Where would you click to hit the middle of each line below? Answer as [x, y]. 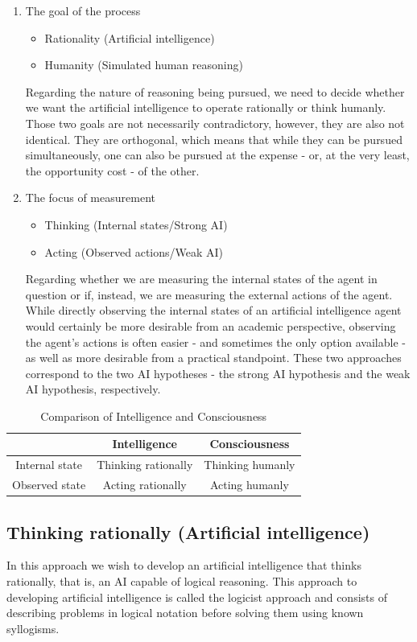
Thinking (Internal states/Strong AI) [136, 224]
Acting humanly [249, 485]
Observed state [49, 485]
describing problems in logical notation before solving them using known [185, 613]
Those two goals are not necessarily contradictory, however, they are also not [215, 123]
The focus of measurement [90, 198]
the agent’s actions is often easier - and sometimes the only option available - [215, 342]
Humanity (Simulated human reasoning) [144, 65]
